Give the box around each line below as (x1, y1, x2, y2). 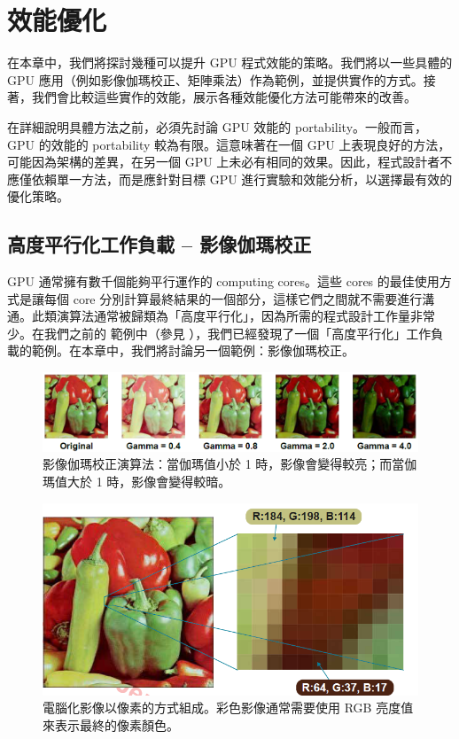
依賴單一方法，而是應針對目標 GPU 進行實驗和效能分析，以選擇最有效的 (31, 169, 453, 188)
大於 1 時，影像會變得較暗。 (66, 471, 231, 490)
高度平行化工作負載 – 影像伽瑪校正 (7, 230, 312, 258)
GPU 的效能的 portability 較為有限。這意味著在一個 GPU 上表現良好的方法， (7, 135, 451, 153)
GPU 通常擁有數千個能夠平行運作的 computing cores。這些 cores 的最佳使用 (7, 272, 440, 291)
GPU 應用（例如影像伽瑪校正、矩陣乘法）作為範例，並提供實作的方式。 (7, 70, 424, 89)
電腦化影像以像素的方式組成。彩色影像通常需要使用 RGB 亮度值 (43, 698, 414, 717)
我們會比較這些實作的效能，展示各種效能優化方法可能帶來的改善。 (31, 88, 416, 106)
